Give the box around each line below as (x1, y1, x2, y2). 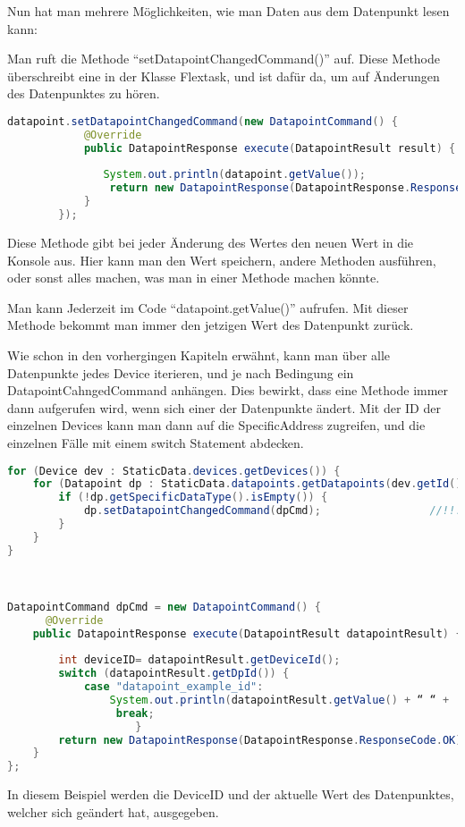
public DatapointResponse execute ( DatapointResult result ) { (83, 141, 456, 155)
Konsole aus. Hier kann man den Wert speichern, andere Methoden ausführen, (7, 250, 436, 269)
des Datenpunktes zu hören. (7, 84, 160, 103)
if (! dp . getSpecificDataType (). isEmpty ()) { (58, 491, 328, 504)
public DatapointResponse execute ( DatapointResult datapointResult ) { (32, 627, 462, 640)
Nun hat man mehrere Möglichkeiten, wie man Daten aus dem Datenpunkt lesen (7, 2, 450, 20)
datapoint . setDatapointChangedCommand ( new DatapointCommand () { (7, 114, 398, 128)
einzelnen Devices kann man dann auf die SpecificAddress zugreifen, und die (7, 416, 426, 435)
